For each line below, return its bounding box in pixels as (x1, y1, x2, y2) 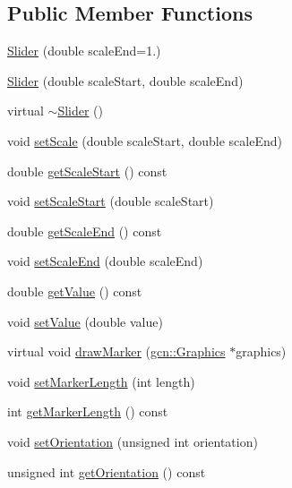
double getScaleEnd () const (7, 221, 162, 240)
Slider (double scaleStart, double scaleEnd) (7, 71, 244, 90)
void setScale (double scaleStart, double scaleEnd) (7, 131, 282, 150)
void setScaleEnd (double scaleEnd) (7, 252, 203, 270)
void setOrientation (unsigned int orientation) (7, 432, 258, 450)
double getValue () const (7, 281, 142, 300)
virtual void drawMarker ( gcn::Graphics (7, 342, 226, 361)
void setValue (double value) (7, 312, 163, 330)
